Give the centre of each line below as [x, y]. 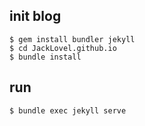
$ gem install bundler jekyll [72, 39]
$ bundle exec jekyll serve [68, 110]
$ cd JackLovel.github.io [63, 48]
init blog [35, 16]
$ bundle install [45, 57]
